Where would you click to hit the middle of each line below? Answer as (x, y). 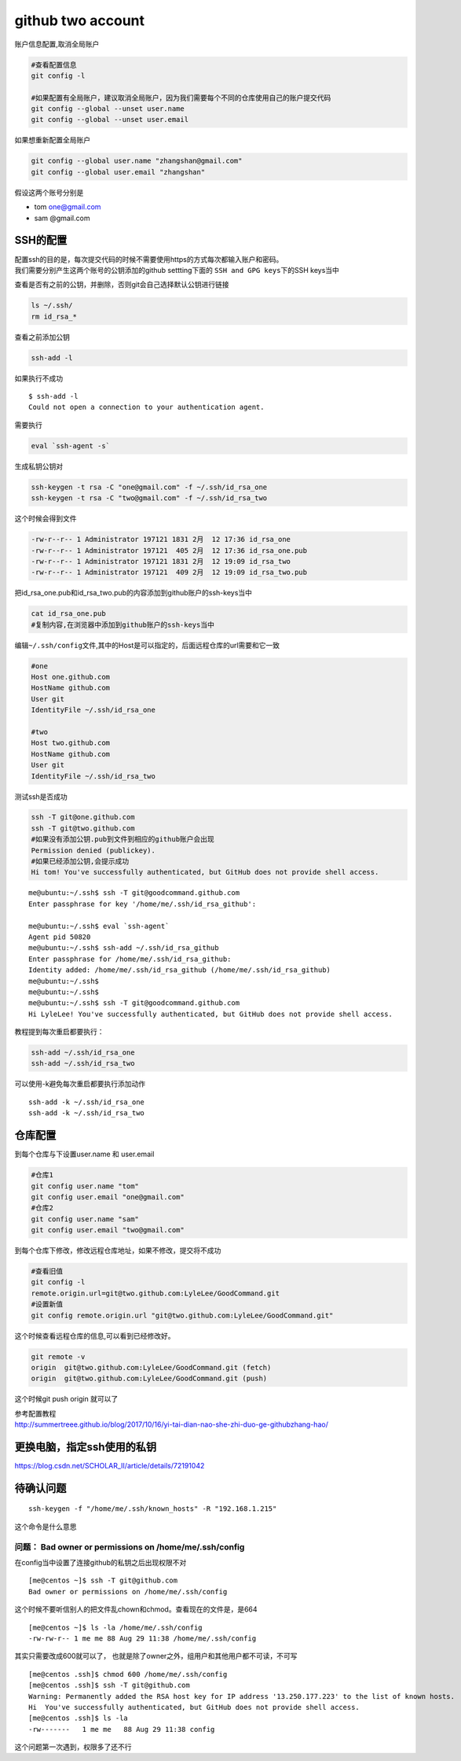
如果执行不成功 (38, 378)
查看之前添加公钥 (42, 337)
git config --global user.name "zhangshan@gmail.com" (137, 161)
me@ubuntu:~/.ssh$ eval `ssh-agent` (99, 926)
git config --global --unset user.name (108, 109)
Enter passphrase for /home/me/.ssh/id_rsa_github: (130, 959)
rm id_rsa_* (54, 316)
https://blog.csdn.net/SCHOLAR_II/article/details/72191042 (110, 1466)
